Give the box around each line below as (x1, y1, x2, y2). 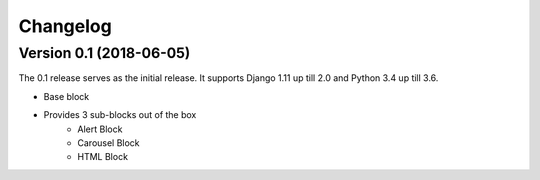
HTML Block (77, 151, 129, 163)
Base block (43, 90, 90, 102)
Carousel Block (77, 136, 140, 149)
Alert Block (77, 123, 123, 135)
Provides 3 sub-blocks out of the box (43, 109, 197, 121)
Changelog (18, 15, 112, 37)
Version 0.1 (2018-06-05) (18, 44, 191, 62)
